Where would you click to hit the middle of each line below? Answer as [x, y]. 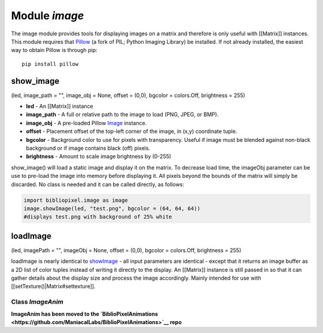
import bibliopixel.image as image [76, 200]
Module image [48, 16]
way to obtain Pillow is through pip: [54, 50]
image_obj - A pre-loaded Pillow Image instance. [86, 123]
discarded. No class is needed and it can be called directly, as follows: [98, 184]
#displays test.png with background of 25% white [98, 217]
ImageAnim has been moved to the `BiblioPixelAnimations [85, 314]
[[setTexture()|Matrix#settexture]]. [53, 286]
